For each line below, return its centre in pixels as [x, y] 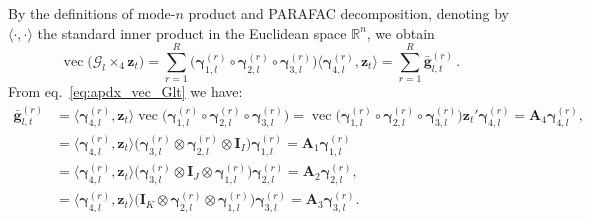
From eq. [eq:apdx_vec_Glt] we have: [125, 91]
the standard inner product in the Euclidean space [192, 32]
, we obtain [400, 32]
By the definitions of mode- [92, 13]
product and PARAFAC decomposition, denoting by [348, 13]
